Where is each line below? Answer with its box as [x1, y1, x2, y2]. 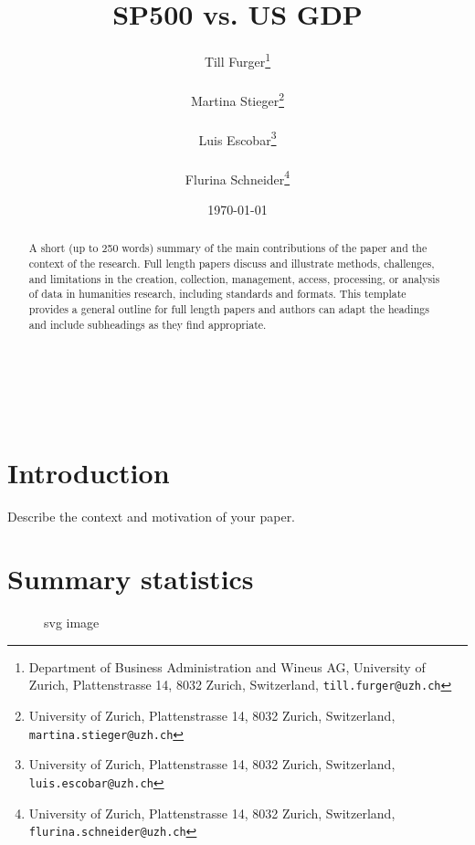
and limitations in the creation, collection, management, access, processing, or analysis [28, 270, 440, 286]
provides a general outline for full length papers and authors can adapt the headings [28, 301, 429, 316]
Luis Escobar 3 [198, 127, 277, 149]
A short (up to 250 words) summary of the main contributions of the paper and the [28, 240, 427, 256]
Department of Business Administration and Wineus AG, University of [28, 657, 426, 676]
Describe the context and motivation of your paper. [7, 506, 296, 525]
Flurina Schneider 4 [185, 166, 290, 188]
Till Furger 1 [204, 49, 271, 70]
